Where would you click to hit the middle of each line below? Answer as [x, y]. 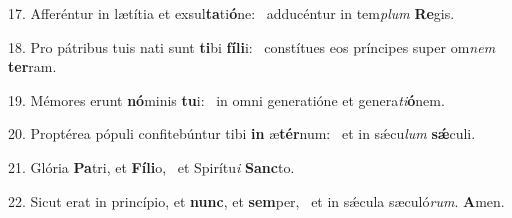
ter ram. [32, 66]
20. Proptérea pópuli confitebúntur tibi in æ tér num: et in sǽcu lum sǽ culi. [242, 133]
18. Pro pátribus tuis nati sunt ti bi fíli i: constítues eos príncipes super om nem [252, 46]
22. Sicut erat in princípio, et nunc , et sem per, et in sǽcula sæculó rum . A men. [256, 200]
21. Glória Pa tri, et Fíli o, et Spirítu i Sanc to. [151, 166]
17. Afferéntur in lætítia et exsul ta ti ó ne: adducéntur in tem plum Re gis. [231, 13]
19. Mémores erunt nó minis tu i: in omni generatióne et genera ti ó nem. [226, 99]
